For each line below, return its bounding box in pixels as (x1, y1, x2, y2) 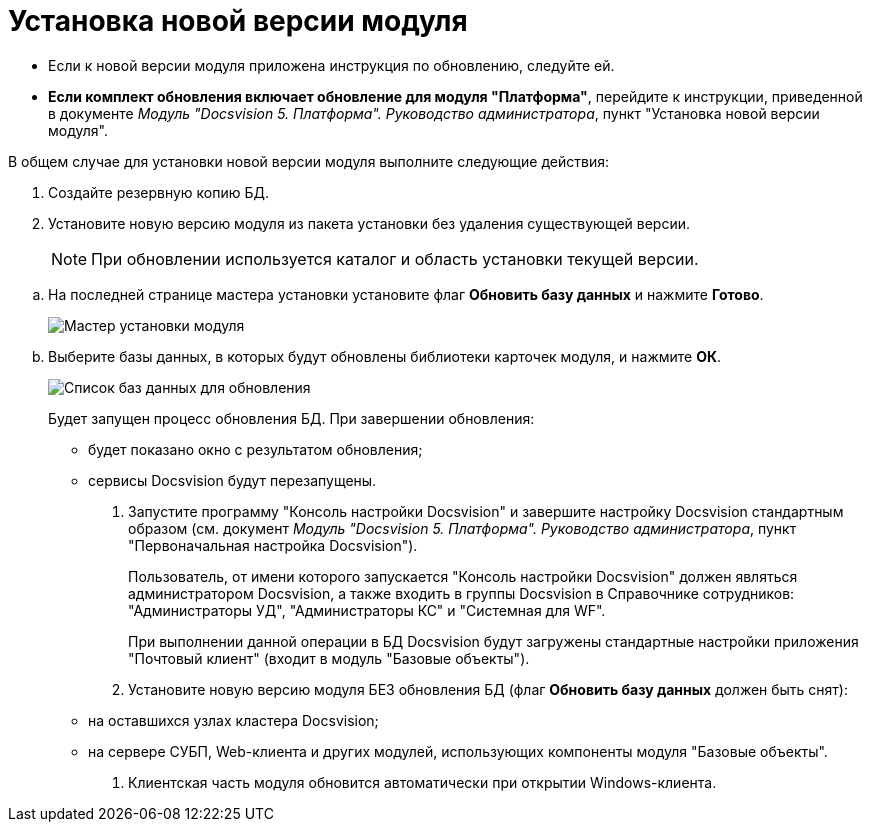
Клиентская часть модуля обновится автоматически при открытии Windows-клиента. (128, 773, 717, 791)
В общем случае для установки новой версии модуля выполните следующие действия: (8, 152, 609, 170)
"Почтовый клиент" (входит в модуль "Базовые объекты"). (128, 649, 530, 667)
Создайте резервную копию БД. (48, 183, 270, 201)
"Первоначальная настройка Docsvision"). (128, 536, 418, 554)
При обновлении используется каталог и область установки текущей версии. (91, 248, 699, 269)
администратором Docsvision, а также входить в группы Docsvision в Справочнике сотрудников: (128, 584, 795, 602)
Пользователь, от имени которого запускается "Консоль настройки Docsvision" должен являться (128, 567, 798, 585)
